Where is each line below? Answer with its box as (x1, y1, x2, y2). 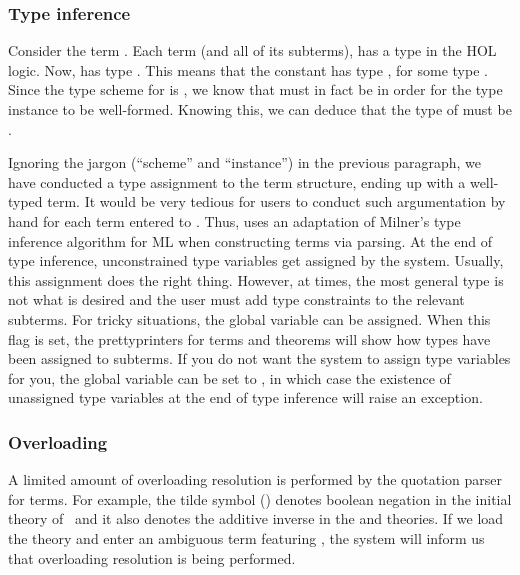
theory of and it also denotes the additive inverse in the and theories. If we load (8, 508, 504, 529)
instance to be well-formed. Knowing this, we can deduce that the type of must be (8, 99, 512, 119)
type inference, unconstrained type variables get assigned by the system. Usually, (8, 250, 504, 271)
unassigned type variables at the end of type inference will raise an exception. (8, 387, 483, 408)
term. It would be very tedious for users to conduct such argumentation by (47, 191, 506, 212)
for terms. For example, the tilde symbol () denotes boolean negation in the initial (8, 488, 512, 509)
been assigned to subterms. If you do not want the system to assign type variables (8, 348, 511, 369)
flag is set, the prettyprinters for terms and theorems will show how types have (8, 328, 491, 349)
